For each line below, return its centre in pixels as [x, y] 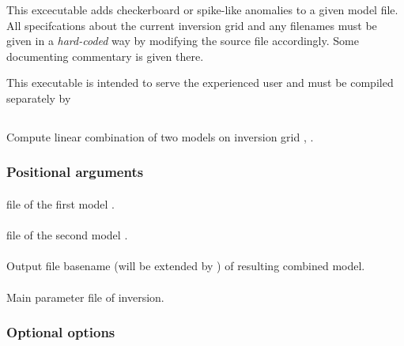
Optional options [61, 332]
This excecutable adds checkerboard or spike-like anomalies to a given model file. [202, 9]
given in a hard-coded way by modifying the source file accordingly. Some [183, 41]
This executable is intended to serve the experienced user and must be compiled [200, 83]
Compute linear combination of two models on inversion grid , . [160, 136]
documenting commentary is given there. [105, 56]
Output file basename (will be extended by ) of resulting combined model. [186, 266]
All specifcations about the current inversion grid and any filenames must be [192, 25]
